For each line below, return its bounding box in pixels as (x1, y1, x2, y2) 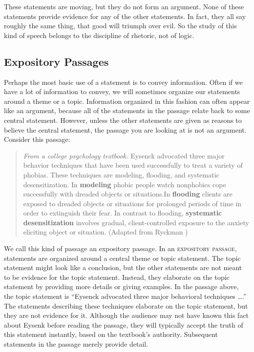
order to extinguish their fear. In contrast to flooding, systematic (23, 208, 222, 218)
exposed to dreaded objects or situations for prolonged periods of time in (23, 198, 242, 208)
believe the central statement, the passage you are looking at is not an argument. (4, 124, 247, 135)
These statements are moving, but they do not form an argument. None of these (4, 1, 244, 11)
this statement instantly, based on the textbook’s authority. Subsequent (4, 329, 218, 339)
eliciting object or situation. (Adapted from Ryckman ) (23, 227, 188, 237)
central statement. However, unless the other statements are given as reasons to (4, 115, 242, 125)
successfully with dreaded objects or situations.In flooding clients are (23, 189, 233, 199)
